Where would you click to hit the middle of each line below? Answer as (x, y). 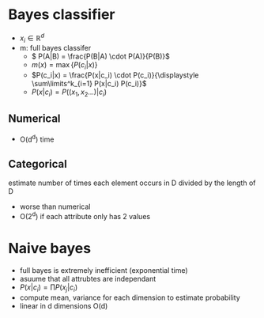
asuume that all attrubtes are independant (88, 278)
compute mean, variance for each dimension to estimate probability (130, 297)
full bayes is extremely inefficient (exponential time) (104, 270)
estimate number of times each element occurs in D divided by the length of (132, 183)
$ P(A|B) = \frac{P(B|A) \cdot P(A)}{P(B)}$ (100, 56)
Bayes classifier (62, 15)
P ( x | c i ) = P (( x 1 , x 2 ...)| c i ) (69, 93)
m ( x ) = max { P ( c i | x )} (64, 66)
